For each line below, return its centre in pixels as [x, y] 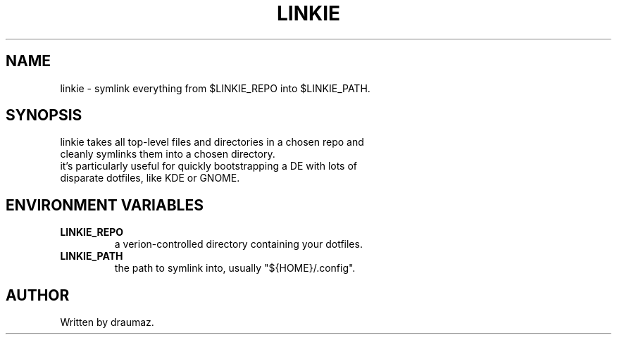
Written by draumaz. [107, 322]
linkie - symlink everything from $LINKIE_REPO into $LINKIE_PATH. [215, 88]
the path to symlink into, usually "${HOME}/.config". [235, 268]
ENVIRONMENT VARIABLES [105, 205]
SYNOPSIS [44, 115]
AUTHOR [38, 295]
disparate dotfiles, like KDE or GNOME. [150, 178]
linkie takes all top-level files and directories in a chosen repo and [212, 142]
